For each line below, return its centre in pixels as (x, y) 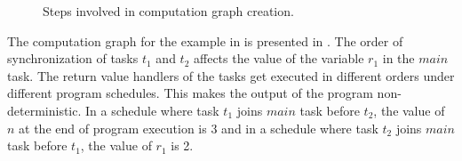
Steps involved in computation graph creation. (168, 11)
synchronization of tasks (73, 58)
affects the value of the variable (279, 58)
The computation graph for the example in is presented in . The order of (205, 40)
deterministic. (44, 110)
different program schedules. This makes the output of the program (190, 93)
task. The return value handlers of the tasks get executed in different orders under (231, 75)
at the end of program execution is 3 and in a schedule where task (199, 128)
